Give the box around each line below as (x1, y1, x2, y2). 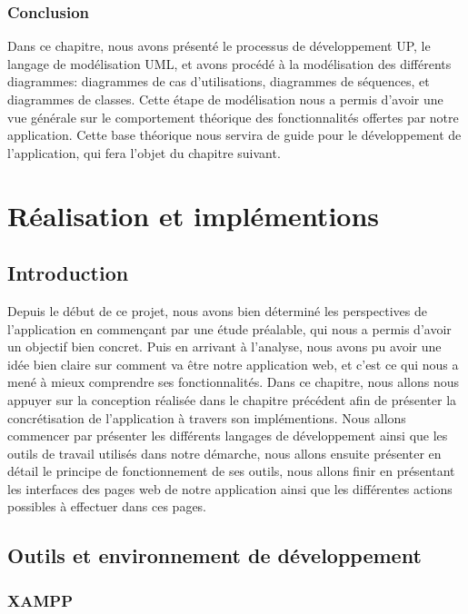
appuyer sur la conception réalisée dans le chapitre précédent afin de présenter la (7, 390, 457, 409)
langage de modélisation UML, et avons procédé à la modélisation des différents (7, 54, 452, 73)
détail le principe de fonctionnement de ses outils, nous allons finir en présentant (7, 461, 455, 480)
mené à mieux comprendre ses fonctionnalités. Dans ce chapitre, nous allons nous (7, 372, 460, 391)
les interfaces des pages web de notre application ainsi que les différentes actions (7, 479, 453, 498)
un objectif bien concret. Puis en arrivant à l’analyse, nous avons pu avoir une (7, 337, 442, 356)
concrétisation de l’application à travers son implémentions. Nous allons (7, 408, 406, 427)
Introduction (7, 259, 129, 287)
